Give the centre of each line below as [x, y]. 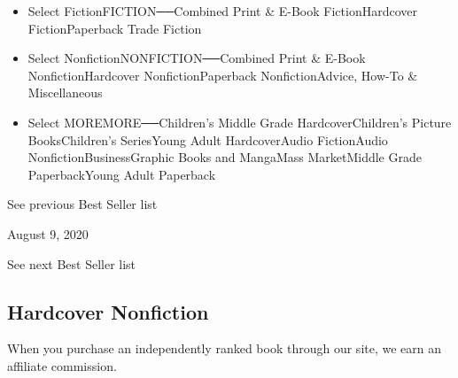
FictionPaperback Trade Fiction [115, 28]
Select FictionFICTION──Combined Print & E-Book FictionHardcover [222, 11]
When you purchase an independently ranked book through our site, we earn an [225, 348]
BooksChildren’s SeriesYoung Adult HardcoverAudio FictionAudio [208, 139]
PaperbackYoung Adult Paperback [122, 174]
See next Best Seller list [72, 263]
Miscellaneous [65, 93]
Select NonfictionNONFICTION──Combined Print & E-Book [197, 58]
